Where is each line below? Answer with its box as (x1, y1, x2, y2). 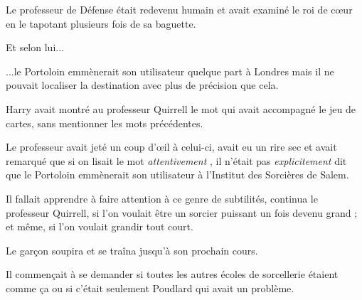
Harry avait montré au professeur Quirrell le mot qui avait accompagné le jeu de (6, 101, 356, 116)
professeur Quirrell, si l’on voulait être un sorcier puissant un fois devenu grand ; (6, 205, 358, 220)
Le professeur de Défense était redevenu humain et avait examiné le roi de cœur (6, 2, 353, 16)
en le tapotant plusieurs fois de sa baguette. (6, 16, 196, 31)
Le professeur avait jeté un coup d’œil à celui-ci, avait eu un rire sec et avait (6, 139, 337, 154)
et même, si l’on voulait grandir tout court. (6, 219, 193, 234)
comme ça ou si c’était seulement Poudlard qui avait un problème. (6, 280, 294, 295)
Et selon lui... (6, 40, 64, 55)
